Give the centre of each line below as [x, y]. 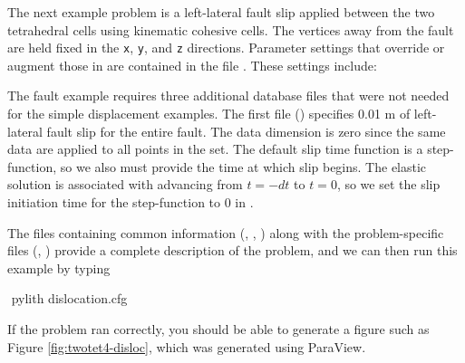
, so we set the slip [388, 184]
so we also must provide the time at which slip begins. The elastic [243, 166]
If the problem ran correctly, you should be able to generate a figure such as [218, 328]
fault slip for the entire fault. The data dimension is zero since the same [246, 131]
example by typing [59, 267]
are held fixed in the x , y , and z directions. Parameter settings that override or [226, 48]
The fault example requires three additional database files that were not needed [228, 96]
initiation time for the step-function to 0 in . [131, 202]
